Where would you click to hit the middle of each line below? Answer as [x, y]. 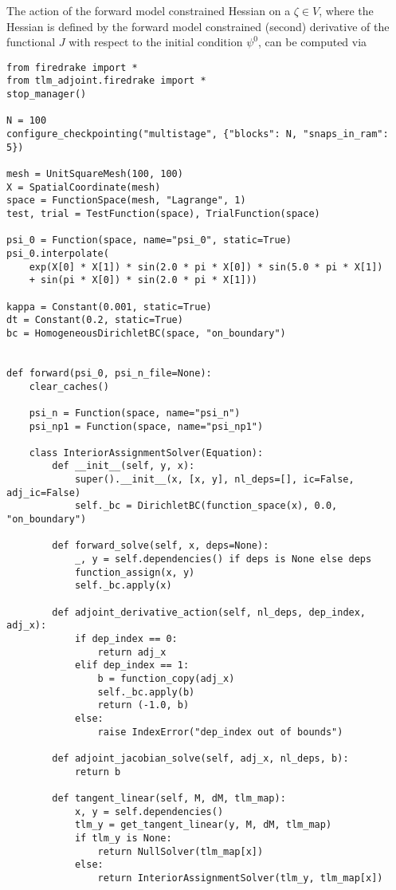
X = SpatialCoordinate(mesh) [84, 187]
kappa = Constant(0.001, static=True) [109, 307]
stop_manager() [47, 95]
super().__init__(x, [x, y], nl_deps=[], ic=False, [214, 480]
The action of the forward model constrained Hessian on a [149, 10]
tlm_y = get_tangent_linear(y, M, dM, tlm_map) [203, 825]
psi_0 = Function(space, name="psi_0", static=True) [149, 240]
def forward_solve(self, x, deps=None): [161, 546]
